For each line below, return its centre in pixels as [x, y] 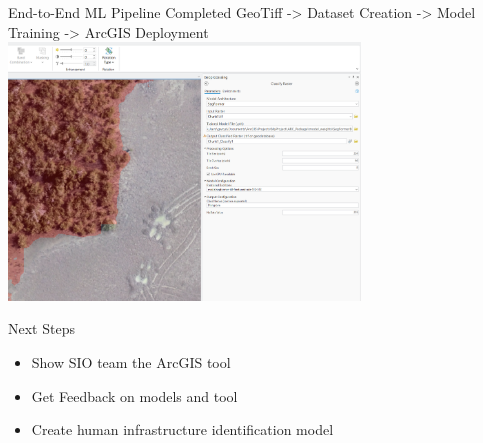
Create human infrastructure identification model [182, 429]
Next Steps [41, 328]
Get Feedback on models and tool [134, 395]
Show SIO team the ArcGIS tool [131, 362]
